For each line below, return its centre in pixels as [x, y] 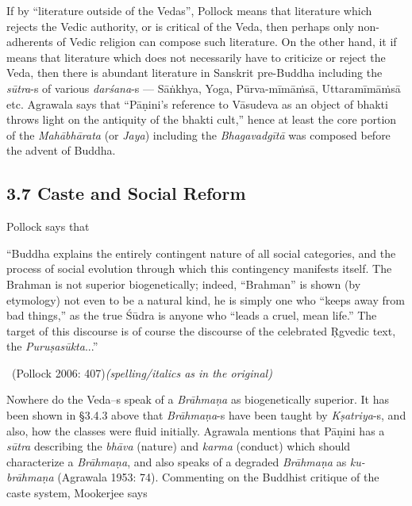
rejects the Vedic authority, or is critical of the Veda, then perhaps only [180, 26]
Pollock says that [48, 226]
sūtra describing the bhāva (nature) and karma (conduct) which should [179, 446]
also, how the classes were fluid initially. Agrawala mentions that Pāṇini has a [196, 430]
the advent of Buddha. [61, 150]
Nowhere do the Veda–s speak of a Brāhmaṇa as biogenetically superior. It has [198, 399]
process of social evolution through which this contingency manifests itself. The [199, 268]
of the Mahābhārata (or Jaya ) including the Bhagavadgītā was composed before [198, 134]
